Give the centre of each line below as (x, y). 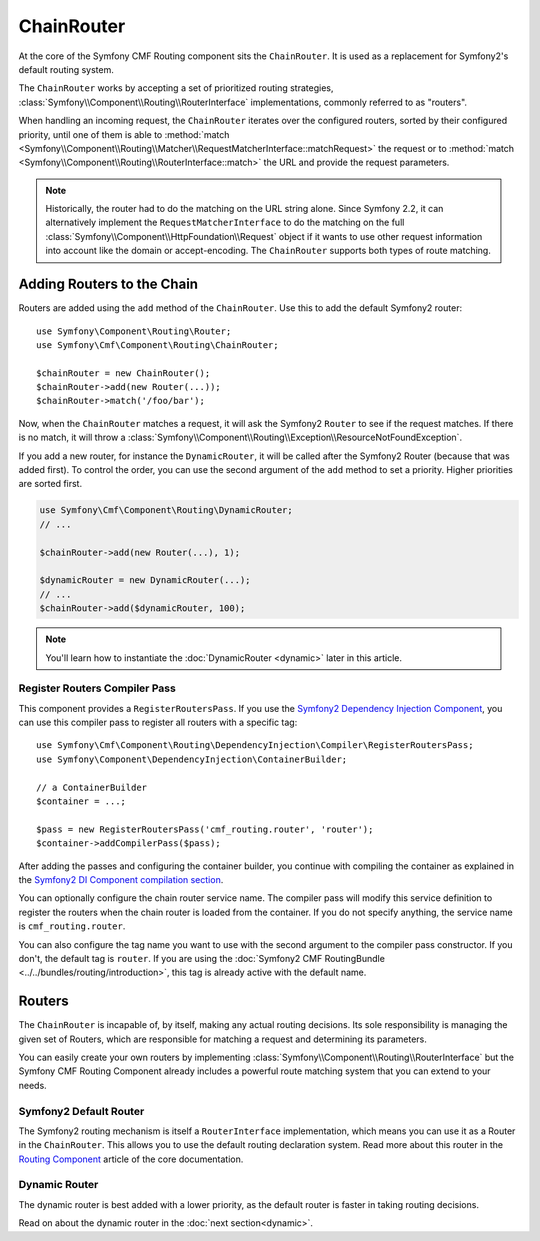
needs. (32, 1085)
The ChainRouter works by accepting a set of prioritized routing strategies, (176, 88)
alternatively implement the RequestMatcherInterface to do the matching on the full (225, 222)
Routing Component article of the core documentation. (131, 1159)
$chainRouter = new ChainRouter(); (123, 373)
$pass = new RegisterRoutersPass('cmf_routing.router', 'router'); (205, 829)
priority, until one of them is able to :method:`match (124, 134)
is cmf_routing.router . (72, 926)
